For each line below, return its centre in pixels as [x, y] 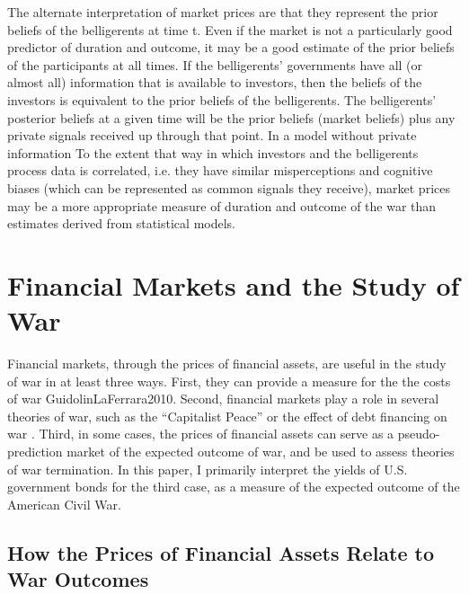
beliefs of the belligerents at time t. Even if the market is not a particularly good [230, 29]
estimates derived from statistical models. [121, 223]
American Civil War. [64, 504]
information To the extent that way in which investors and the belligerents [213, 152]
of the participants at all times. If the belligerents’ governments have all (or [215, 64]
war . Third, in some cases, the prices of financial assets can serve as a [201, 434]
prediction [35, 451]
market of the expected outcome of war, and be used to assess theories [261, 451]
